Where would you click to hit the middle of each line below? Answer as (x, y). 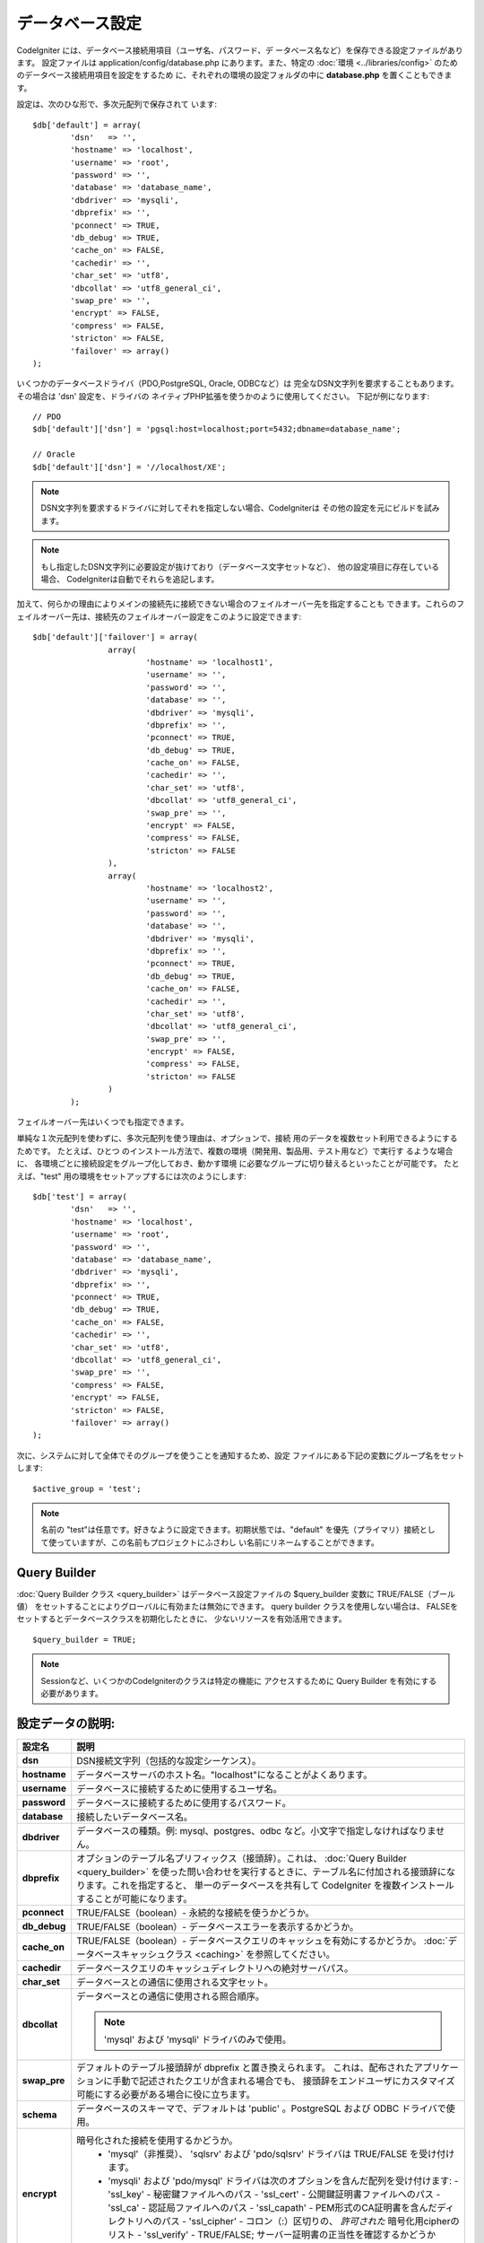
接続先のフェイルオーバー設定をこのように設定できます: (198, 616)
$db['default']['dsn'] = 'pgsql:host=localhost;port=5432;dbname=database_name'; (217, 429)
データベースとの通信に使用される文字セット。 (175, 1982)
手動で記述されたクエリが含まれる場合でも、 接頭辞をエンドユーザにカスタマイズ (284, 2081)
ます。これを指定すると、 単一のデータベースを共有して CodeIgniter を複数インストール (270, 1885)
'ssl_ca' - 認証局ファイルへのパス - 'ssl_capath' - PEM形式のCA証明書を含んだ (272, 2207)
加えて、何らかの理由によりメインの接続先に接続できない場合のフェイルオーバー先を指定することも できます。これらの (237, 604)
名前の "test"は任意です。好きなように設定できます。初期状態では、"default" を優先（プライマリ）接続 (230, 1530)
